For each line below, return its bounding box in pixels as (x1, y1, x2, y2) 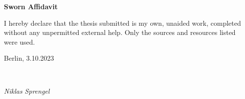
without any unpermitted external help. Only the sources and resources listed (4, 27, 236, 37)
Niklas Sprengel (4, 85, 50, 96)
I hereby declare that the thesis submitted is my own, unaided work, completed (4, 17, 241, 28)
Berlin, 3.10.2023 (4, 53, 54, 63)
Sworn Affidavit (4, 1, 58, 11)
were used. (4, 36, 35, 47)
